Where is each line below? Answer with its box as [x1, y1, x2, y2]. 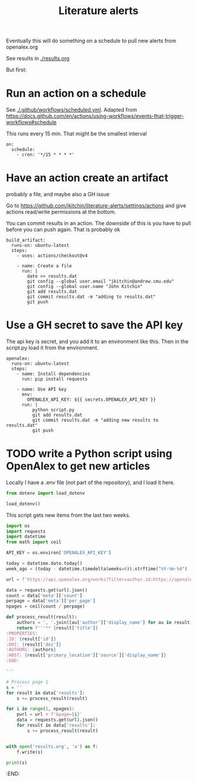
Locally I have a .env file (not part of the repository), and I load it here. [6, 479, 175, 486]
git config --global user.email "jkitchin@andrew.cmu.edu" [27, 278, 175, 284]
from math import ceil [6, 539, 62, 545]
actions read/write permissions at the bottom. [6, 209, 116, 216]
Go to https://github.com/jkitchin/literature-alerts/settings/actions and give [6, 202, 186, 209]
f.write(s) [16, 749, 43, 755]
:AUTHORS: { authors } [6, 647, 57, 653]
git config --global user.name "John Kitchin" [27, 284, 143, 290]
